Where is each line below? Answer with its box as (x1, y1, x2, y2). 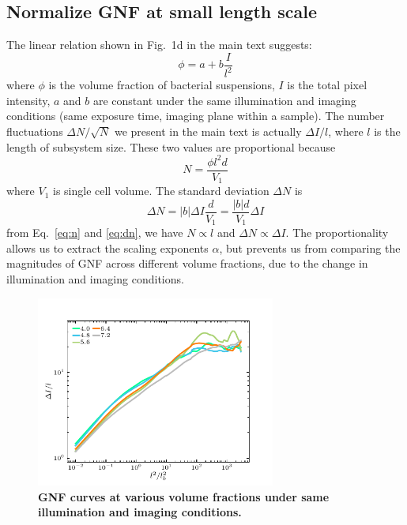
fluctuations (6, 122, 63, 139)
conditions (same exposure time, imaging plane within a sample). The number (6, 107, 385, 124)
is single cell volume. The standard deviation (53, 182, 269, 199)
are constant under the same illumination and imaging (92, 92, 356, 108)
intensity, (6, 92, 51, 108)
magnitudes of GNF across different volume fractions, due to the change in (6, 255, 368, 272)
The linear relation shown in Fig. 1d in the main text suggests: (6, 36, 312, 53)
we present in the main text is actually (114, 122, 302, 139)
